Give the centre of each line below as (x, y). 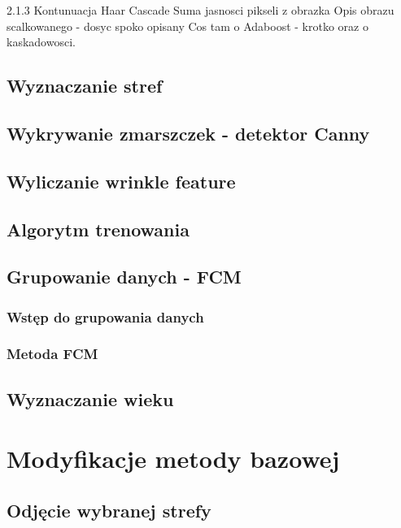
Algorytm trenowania (98, 229)
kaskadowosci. (41, 42)
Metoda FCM (52, 354)
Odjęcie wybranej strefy (109, 510)
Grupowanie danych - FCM (124, 277)
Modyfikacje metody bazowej (173, 459)
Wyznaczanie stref (85, 86)
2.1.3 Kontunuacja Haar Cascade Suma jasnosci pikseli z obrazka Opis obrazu (200, 10)
